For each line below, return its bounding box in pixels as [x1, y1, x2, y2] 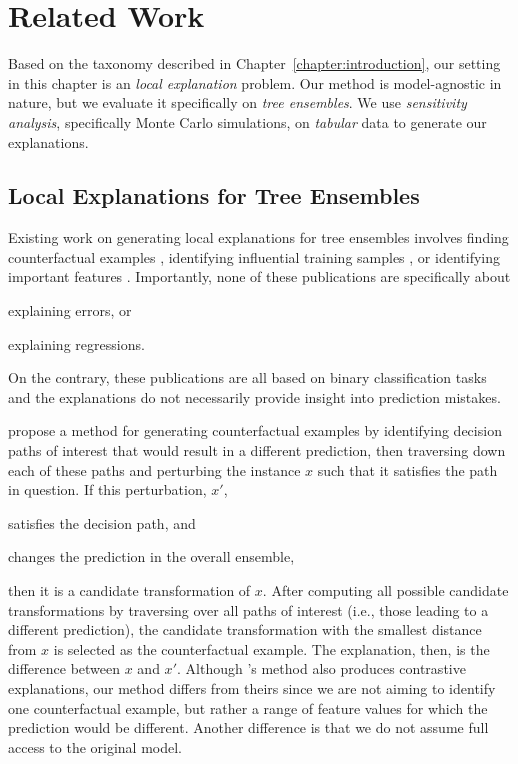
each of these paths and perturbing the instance [8, 459, 301, 480]
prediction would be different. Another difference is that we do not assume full [8, 717, 489, 738]
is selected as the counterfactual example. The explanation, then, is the [53, 638, 490, 659]
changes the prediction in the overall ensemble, [8, 546, 295, 567]
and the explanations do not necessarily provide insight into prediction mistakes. [8, 386, 501, 407]
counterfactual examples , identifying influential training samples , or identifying [8, 246, 500, 267]
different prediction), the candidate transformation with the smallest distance [8, 619, 482, 640]
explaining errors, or [8, 300, 132, 321]
